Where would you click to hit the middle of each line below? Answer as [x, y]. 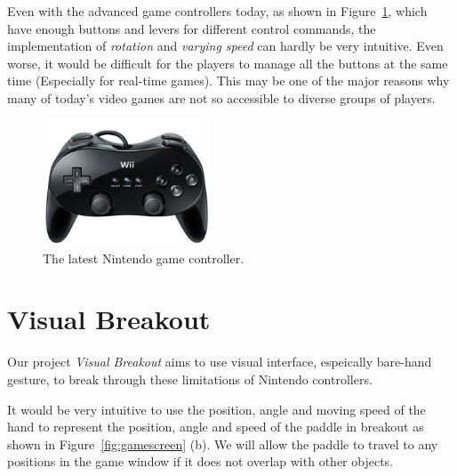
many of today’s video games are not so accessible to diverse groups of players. [221, 97]
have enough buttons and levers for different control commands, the [192, 28]
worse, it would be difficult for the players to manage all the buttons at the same [228, 63]
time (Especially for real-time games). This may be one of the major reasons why [228, 81]
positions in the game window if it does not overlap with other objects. [200, 461]
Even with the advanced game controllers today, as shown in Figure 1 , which [217, 11]
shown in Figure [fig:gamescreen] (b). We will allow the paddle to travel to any [223, 444]
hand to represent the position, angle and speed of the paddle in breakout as [216, 427]
